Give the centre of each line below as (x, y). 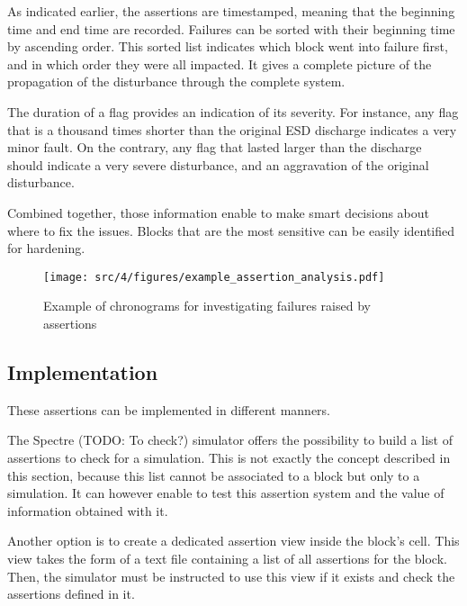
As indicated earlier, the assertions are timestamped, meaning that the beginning (231, 11)
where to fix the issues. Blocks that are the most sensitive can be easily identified (231, 230)
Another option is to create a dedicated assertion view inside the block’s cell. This (233, 541)
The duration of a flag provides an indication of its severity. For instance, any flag (233, 111)
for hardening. (46, 248)
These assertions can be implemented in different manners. (169, 409)
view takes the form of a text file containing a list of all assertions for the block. (227, 558)
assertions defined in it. (71, 594)
